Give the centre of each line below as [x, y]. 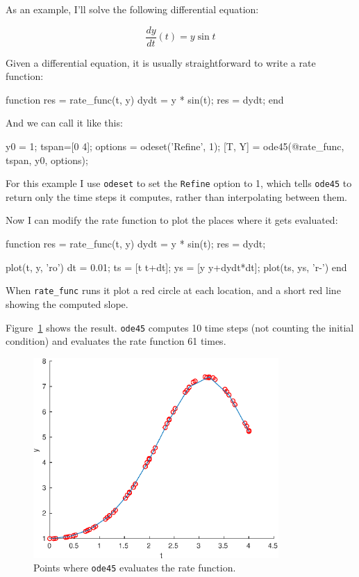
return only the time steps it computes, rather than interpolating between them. [176, 196]
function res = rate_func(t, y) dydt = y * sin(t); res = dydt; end [145, 99]
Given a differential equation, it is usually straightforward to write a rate [161, 62]
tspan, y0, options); [47, 160]
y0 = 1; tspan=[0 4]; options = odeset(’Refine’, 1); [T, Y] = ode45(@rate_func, [175, 146]
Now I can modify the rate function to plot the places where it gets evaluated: [172, 220]
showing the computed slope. [67, 303]
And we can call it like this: [64, 123]
